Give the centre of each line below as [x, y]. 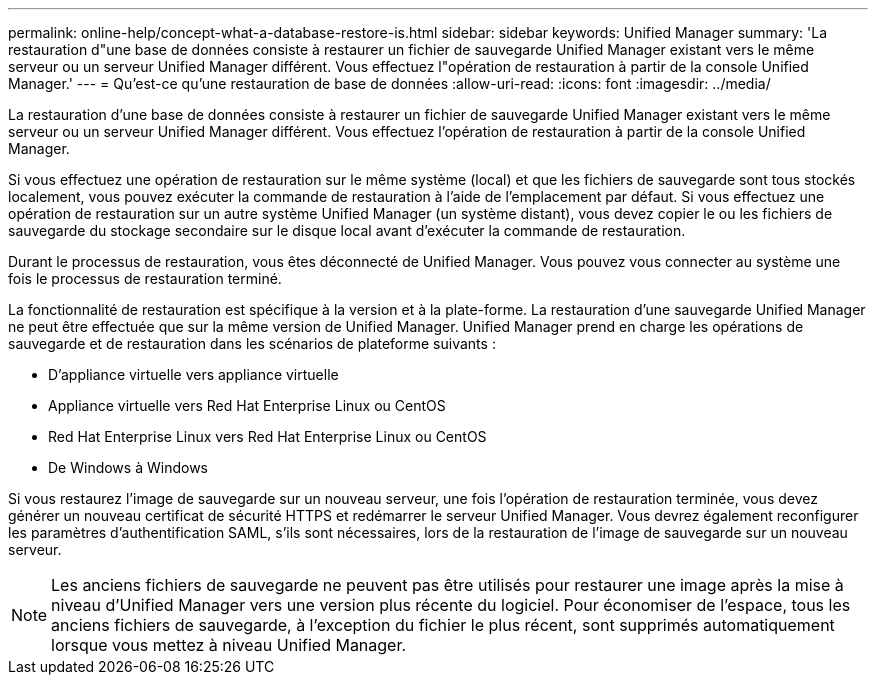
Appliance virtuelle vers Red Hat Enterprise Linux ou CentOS [247, 405]
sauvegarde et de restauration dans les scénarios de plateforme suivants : [252, 343]
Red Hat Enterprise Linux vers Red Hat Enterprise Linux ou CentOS [267, 436]
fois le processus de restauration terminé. [145, 278]
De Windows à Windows [128, 467]
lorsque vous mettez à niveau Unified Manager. [229, 645]
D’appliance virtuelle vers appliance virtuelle [193, 374]
